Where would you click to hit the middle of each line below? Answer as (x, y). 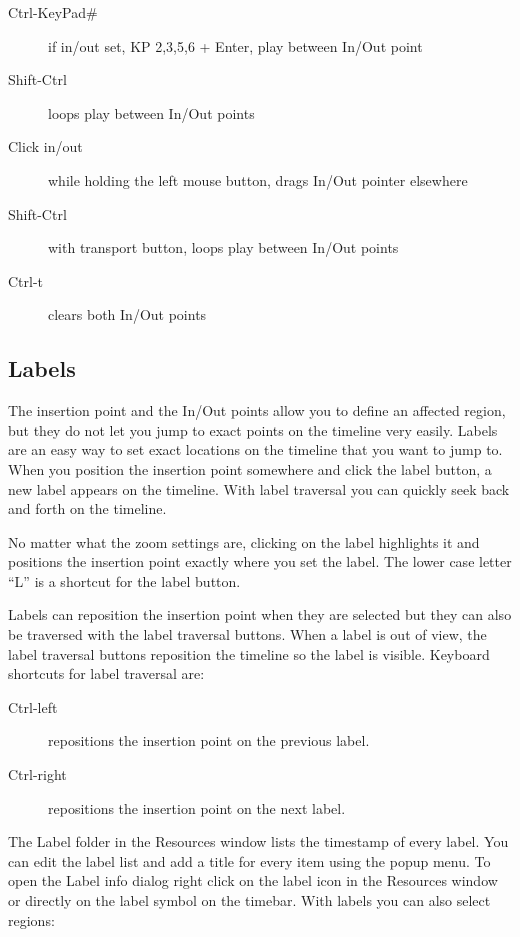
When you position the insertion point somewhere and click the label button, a (250, 468)
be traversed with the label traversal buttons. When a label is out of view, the (247, 634)
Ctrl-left (33, 706)
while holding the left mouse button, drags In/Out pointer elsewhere (258, 179)
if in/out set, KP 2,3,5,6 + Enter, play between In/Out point (235, 45)
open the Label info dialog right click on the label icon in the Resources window (253, 880)
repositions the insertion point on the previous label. (209, 740)
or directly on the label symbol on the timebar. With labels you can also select (249, 900)
